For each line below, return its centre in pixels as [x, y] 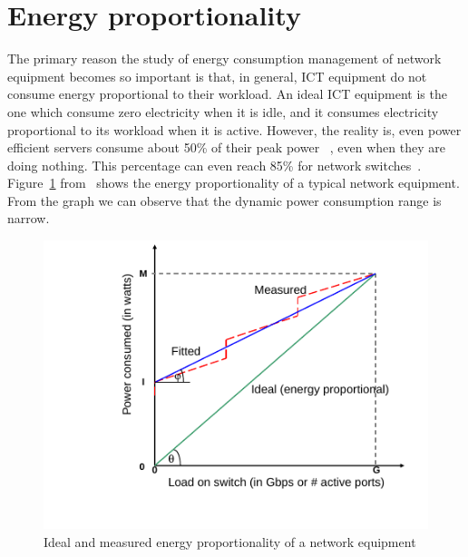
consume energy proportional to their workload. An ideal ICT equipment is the [227, 94]
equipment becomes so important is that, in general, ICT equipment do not [217, 76]
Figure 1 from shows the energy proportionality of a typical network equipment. [234, 183]
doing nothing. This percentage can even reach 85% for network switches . [214, 165]
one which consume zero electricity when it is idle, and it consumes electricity [223, 111]
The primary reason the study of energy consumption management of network [224, 59]
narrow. [29, 218]
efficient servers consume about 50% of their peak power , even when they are [226, 147]
